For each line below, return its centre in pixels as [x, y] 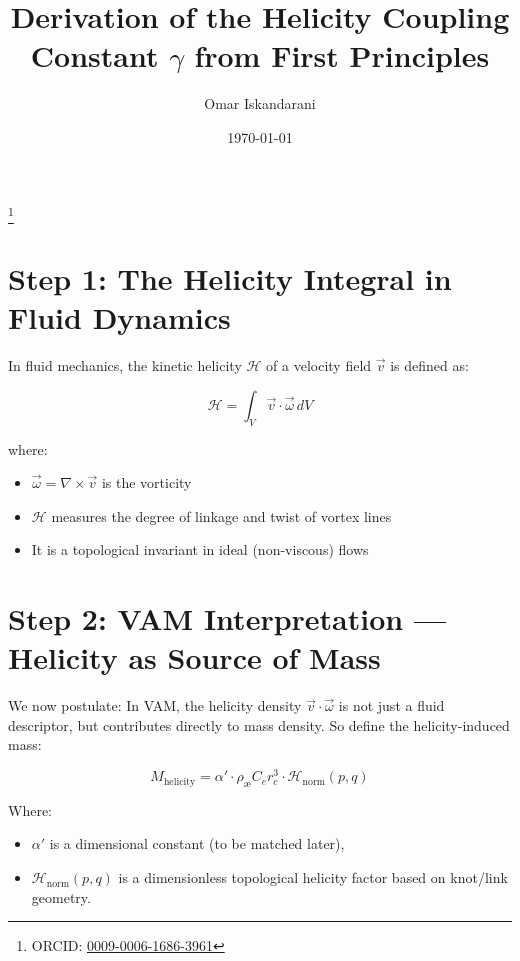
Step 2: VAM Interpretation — [227, 618]
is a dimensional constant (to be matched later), [197, 843]
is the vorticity [146, 482]
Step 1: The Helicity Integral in [230, 278]
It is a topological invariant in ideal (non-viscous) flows [200, 549]
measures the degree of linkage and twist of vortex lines [221, 515]
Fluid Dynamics [119, 317]
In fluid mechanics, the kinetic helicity [125, 365]
